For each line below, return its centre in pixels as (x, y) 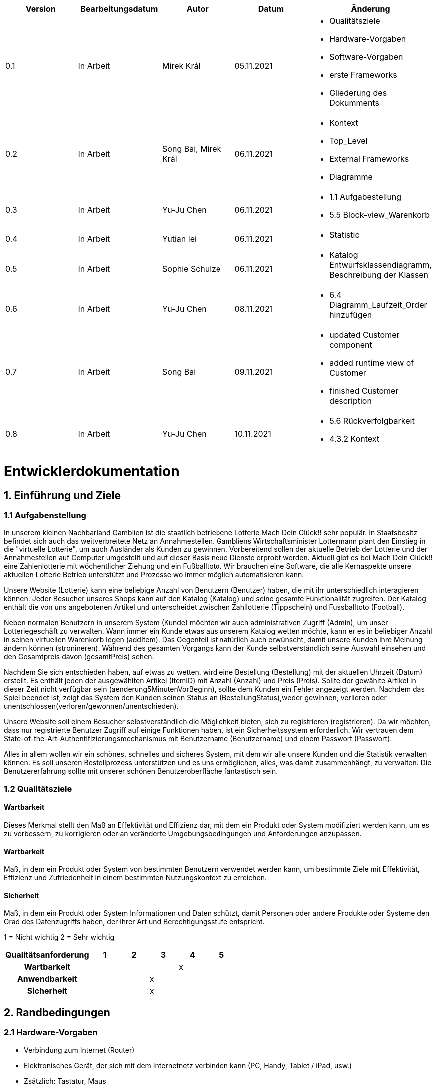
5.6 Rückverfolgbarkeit (372, 421)
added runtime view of (372, 363)
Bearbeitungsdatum (119, 9)
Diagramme (351, 177)
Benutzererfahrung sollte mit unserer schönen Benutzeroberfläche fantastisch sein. (141, 771)
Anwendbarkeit (47, 979)
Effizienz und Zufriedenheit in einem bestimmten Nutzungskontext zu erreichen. (136, 878)
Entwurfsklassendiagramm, (380, 265)
